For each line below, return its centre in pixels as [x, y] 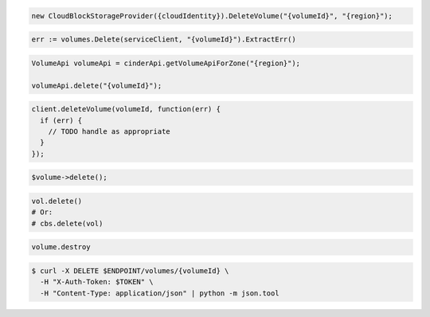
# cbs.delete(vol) [67, 223]
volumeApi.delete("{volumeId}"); [97, 85]
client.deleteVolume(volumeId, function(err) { [126, 109]
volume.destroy [61, 247]
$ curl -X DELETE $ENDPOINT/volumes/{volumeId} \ [130, 270]
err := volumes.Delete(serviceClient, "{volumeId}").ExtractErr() [164, 39]
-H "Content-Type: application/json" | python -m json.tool [160, 293]
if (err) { [61, 120]
